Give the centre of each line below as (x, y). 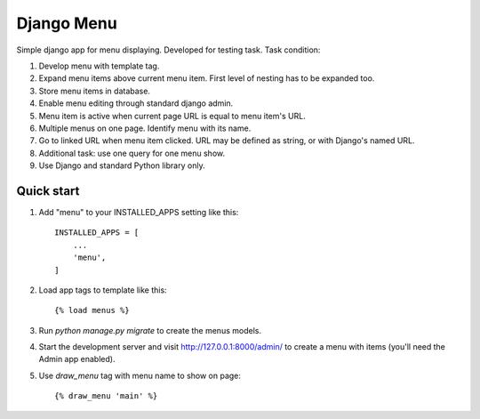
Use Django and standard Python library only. (122, 165)
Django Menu (67, 23)
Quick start (48, 191)
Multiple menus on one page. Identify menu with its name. (145, 128)
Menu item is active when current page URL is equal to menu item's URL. (172, 116)
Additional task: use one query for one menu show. (132, 153)
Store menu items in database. (95, 91)
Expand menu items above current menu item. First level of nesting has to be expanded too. (207, 78)
